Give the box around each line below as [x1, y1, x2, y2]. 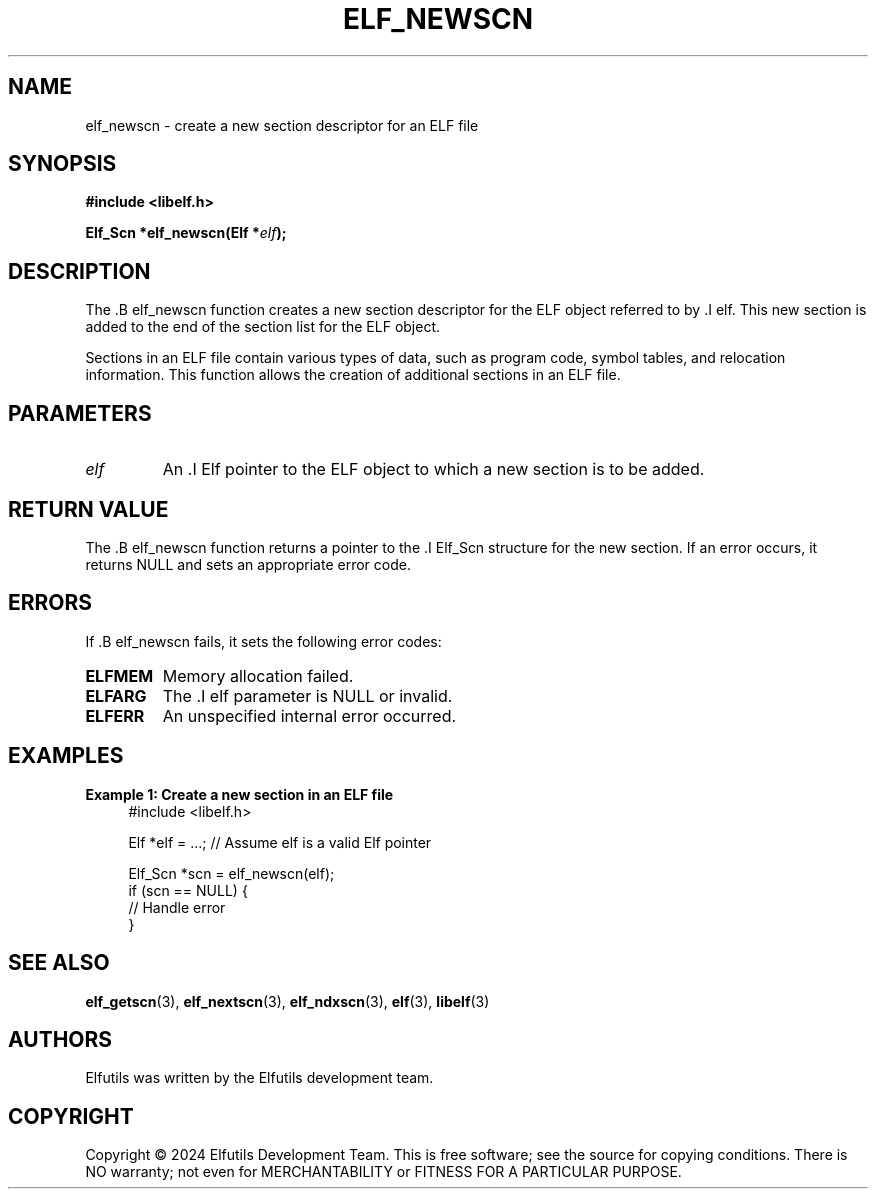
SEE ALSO [8, 950, 110, 976]
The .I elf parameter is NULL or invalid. [162, 685, 453, 706]
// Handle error [128, 898, 226, 916]
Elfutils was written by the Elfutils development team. [85, 1069, 434, 1087]
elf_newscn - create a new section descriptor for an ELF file [85, 116, 479, 134]
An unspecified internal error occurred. [162, 705, 457, 726]
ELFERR [85, 705, 145, 726]
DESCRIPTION [8, 258, 151, 284]
